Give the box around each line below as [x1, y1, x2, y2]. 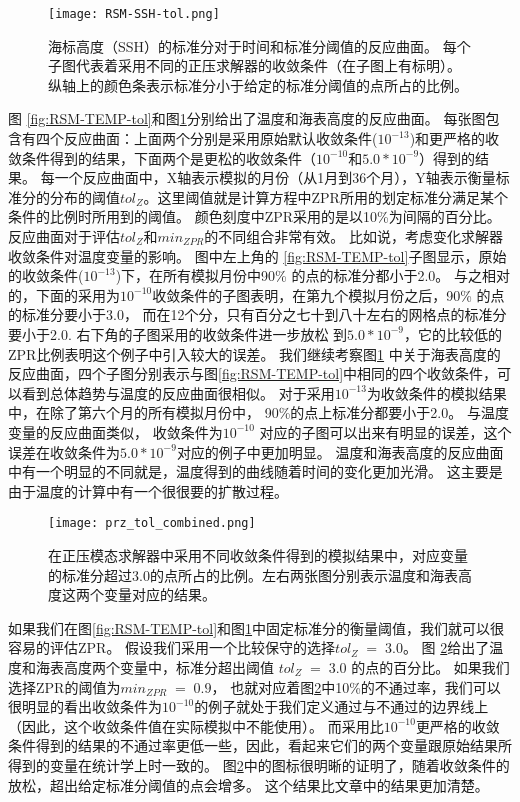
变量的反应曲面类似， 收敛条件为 [8, 421, 223, 442]
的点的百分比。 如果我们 [351, 656, 510, 677]
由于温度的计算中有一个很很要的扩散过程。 [8, 480, 288, 501]
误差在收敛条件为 [8, 441, 120, 462]
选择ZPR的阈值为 [8, 676, 121, 697]
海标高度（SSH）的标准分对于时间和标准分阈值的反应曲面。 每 [48, 35, 457, 56]
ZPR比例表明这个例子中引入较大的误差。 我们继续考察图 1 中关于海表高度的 [8, 343, 501, 364]
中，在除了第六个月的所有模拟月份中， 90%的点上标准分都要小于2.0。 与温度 [8, 402, 509, 423]
